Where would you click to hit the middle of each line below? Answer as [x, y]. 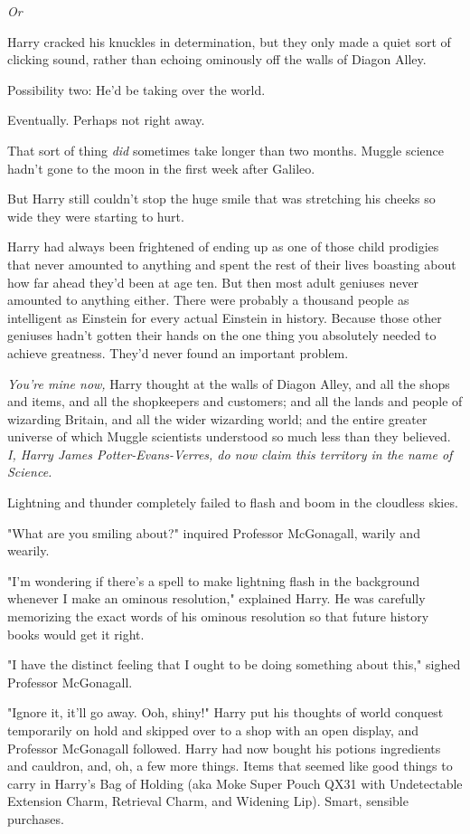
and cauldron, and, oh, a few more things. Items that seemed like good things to [230, 766]
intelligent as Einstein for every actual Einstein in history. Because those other [225, 317]
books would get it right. [76, 634]
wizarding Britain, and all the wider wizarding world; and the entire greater [217, 418]
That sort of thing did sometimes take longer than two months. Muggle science [226, 150]
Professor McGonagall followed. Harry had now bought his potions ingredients [224, 748]
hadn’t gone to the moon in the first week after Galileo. [161, 168]
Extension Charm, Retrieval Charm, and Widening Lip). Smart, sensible [208, 801]
